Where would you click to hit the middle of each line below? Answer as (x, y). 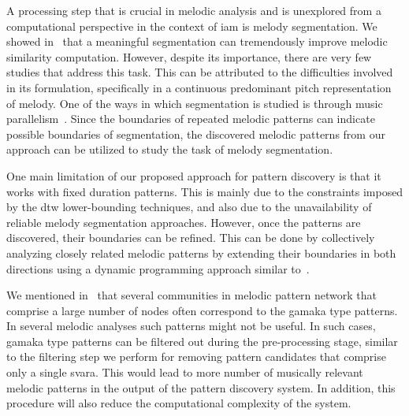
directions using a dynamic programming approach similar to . (158, 268)
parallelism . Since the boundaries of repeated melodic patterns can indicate (191, 119)
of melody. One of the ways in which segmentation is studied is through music (195, 103)
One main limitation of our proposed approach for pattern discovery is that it (194, 175)
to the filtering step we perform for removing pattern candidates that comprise (196, 357)
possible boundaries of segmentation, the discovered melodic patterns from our (196, 134)
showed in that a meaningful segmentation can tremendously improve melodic (197, 41)
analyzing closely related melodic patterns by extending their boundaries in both (201, 253)
